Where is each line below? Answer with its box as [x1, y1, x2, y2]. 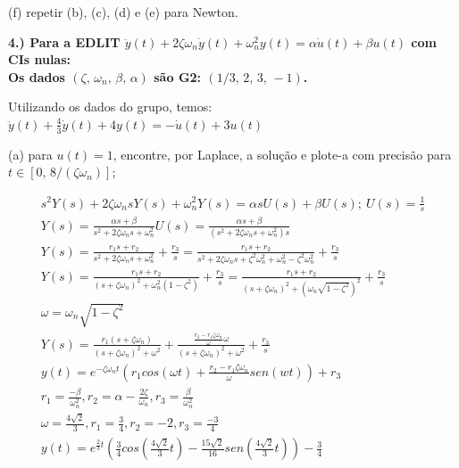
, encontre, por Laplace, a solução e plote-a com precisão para [113, 144, 452, 163]
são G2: [154, 67, 202, 86]
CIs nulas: [8, 50, 71, 69]
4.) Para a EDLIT [8, 32, 121, 51]
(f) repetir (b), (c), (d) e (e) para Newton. [8, 3, 238, 21]
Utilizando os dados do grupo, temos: [8, 97, 213, 116]
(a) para [8, 144, 53, 163]
